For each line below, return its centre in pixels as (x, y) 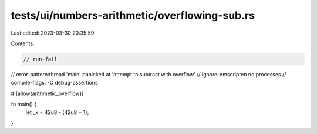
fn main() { (24, 104)
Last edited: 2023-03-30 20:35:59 (53, 33)
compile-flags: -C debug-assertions (54, 83)
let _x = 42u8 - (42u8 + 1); (57, 112)
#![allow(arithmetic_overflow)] (47, 93)
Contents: (23, 43)
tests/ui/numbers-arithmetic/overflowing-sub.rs (133, 15)
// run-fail (41, 59)
